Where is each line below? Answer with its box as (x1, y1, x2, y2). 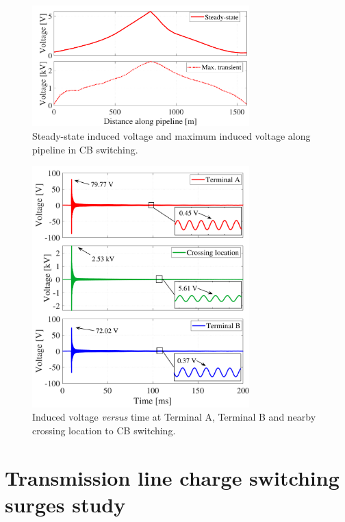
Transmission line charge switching (5, 463, 340, 491)
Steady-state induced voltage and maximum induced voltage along (32, 128, 311, 142)
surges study (5, 490, 126, 518)
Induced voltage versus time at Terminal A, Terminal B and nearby (32, 410, 316, 424)
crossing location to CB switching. (32, 423, 176, 437)
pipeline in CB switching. (32, 142, 138, 156)
